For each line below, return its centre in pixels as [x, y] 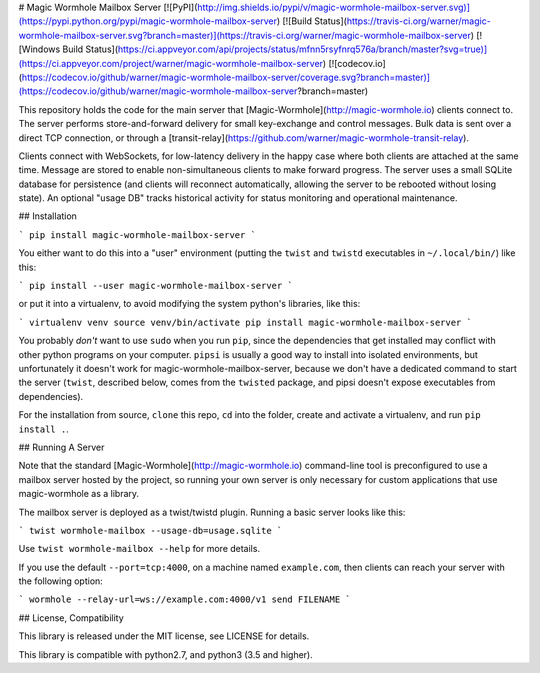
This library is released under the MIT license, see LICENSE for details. [164, 636]
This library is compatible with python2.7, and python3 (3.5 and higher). [166, 654]
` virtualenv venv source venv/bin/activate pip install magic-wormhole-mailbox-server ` [245, 322]
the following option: [61, 581]
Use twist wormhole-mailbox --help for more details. [139, 549]
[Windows [39, 49]
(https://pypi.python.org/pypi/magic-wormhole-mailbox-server [147, 21]
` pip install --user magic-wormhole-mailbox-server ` [156, 286]
